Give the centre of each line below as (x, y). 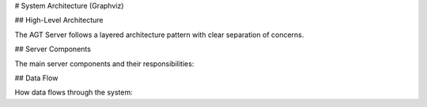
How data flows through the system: (74, 92)
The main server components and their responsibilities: (104, 64)
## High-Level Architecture (59, 20)
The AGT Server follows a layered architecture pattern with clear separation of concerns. (159, 35)
